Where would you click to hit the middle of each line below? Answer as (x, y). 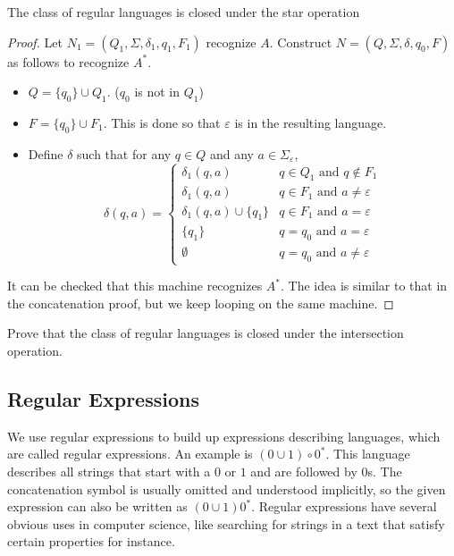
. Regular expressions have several (344, 506)
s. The (385, 471)
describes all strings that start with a (109, 471)
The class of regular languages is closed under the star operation (184, 12)
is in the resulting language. (311, 122)
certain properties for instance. (91, 541)
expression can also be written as (97, 506)
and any (231, 153)
